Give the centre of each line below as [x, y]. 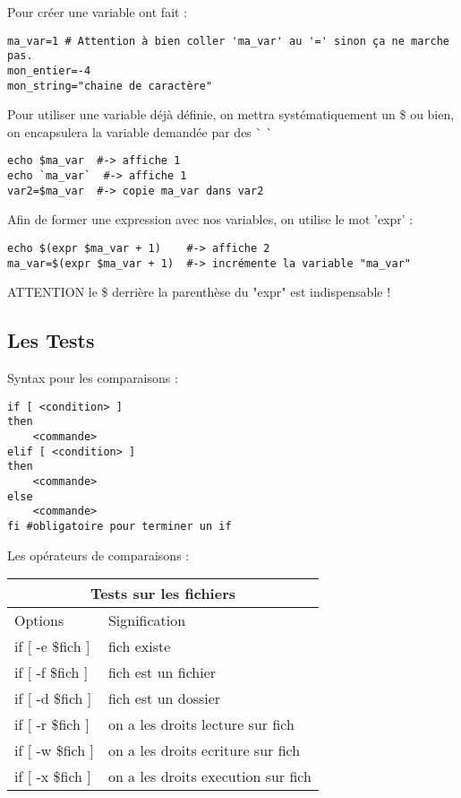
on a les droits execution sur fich [209, 776]
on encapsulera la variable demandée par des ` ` [140, 131]
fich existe [139, 646]
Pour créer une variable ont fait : [98, 12]
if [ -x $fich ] [53, 776]
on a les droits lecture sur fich [201, 724]
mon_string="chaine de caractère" [110, 86]
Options [39, 620]
